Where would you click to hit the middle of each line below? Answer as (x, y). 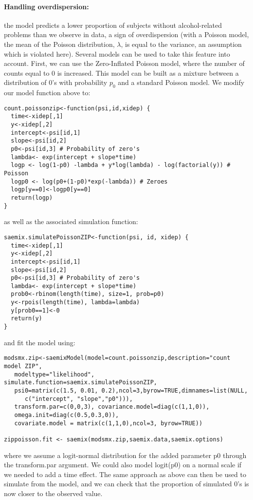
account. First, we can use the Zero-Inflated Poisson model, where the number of (124, 63)
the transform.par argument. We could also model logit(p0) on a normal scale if (123, 465)
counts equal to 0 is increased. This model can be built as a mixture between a (121, 73)
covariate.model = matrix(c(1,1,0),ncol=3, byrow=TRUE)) (108, 423)
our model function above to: (47, 93)
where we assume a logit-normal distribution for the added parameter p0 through (125, 455)
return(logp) (32, 198)
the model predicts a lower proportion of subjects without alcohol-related (113, 25)
